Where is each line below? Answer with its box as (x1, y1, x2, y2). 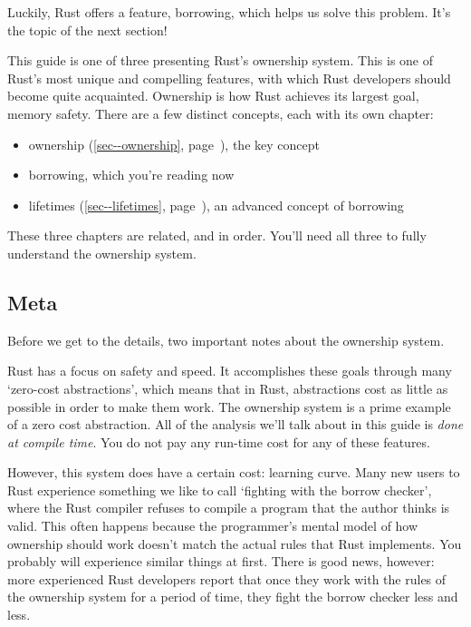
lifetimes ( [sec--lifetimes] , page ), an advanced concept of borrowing (28, 195, 404, 214)
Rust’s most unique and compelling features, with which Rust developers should (7, 68, 451, 87)
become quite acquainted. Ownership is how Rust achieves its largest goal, (7, 86, 419, 105)
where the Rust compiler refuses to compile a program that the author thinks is (7, 498, 450, 517)
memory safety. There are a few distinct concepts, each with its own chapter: (7, 103, 434, 122)
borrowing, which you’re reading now (28, 165, 235, 184)
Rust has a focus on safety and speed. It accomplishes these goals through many (7, 361, 452, 380)
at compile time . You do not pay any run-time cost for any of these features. (7, 432, 430, 451)
